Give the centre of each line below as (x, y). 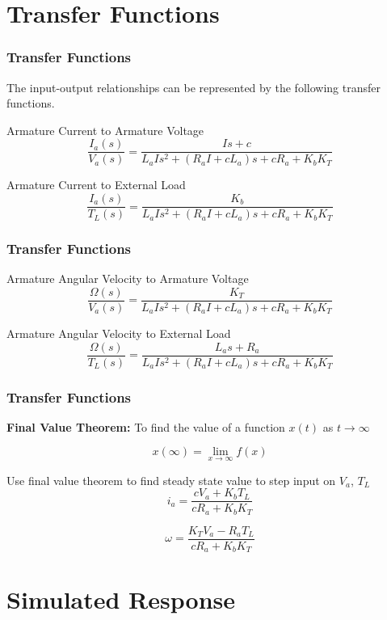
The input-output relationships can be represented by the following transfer (193, 87)
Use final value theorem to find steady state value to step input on (171, 480)
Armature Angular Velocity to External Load (119, 333)
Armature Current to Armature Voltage (105, 130)
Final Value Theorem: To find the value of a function (146, 426)
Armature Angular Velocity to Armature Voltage (128, 278)
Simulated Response (121, 599)
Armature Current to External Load (96, 185)
